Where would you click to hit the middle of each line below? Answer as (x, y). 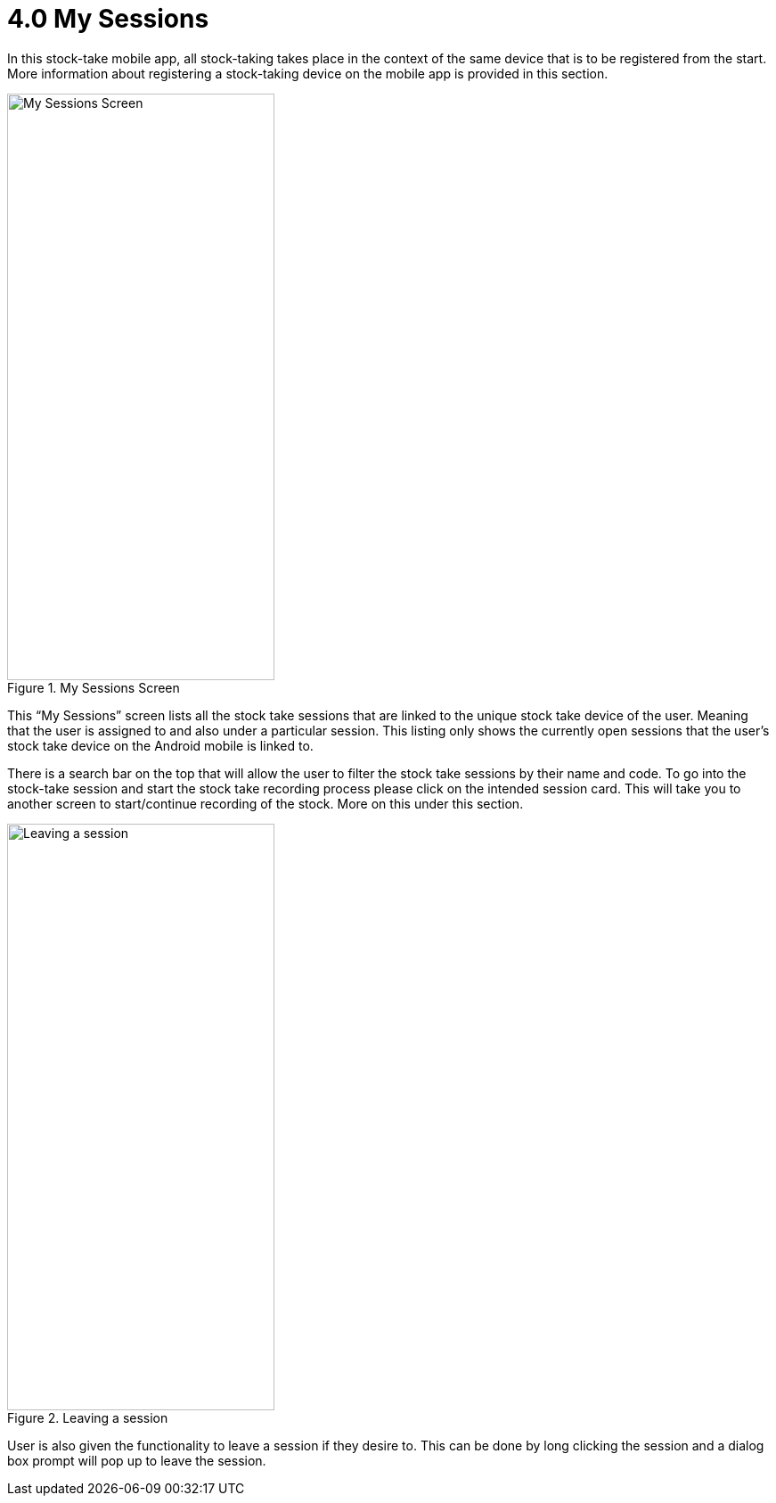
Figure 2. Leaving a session (88, 1417)
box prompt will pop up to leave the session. (137, 1460)
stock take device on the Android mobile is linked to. (160, 745)
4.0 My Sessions (108, 19)
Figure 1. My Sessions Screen (94, 687)
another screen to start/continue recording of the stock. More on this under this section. (265, 803)
